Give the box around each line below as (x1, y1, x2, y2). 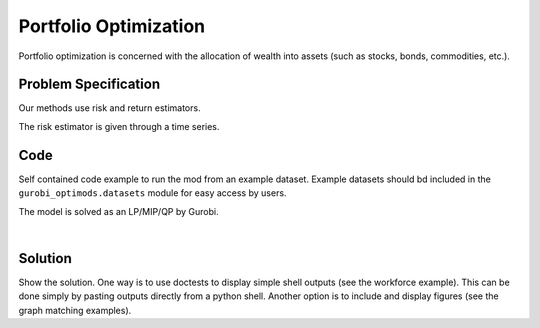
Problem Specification (18, 76, 160, 93)
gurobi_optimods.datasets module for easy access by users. (18, 187, 287, 199)
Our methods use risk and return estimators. (18, 102, 201, 114)
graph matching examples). (18, 304, 132, 316)
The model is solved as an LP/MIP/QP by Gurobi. (18, 205, 219, 217)
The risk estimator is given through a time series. (18, 120, 220, 132)
